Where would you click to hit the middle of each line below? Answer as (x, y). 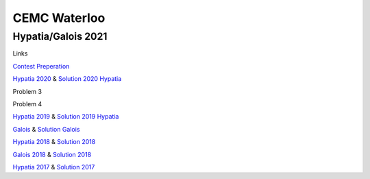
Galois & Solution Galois (46, 129)
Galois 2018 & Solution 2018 (52, 154)
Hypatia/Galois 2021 (60, 36)
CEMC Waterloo (59, 18)
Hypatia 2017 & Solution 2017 (54, 167)
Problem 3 (27, 91)
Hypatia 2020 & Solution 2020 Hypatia (67, 79)
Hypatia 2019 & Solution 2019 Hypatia (66, 117)
